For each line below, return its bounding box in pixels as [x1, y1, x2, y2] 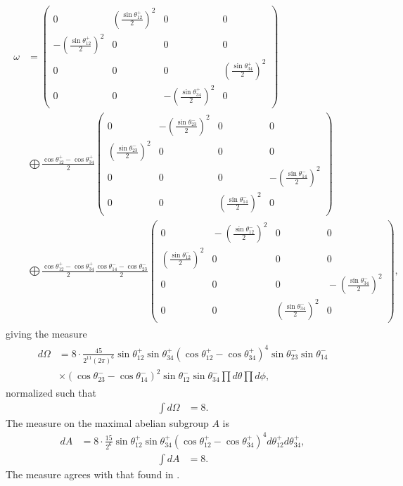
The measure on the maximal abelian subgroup [6, 415, 209, 430]
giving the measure [6, 326, 87, 340]
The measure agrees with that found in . [6, 467, 180, 482]
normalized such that [6, 385, 96, 400]
